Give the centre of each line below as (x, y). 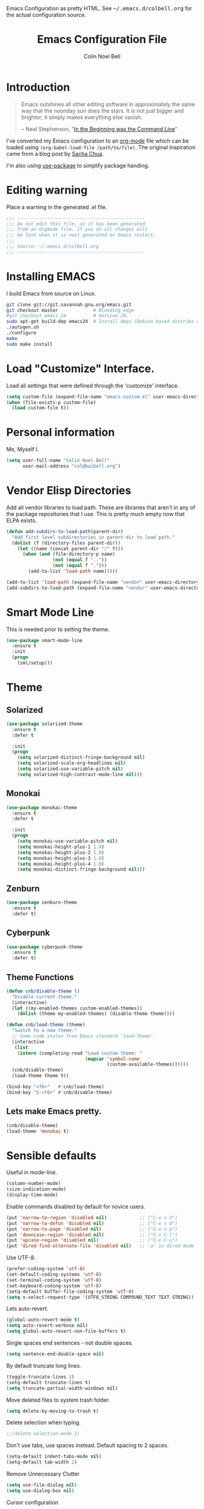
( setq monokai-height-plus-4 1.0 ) (61, 864)
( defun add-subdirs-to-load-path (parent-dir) (65, 531)
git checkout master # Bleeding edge (70, 310)
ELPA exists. (22, 520)
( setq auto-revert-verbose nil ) (47, 1326)
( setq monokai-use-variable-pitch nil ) (68, 841)
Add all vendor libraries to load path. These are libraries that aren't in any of (101, 507)
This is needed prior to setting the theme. (58, 629)
